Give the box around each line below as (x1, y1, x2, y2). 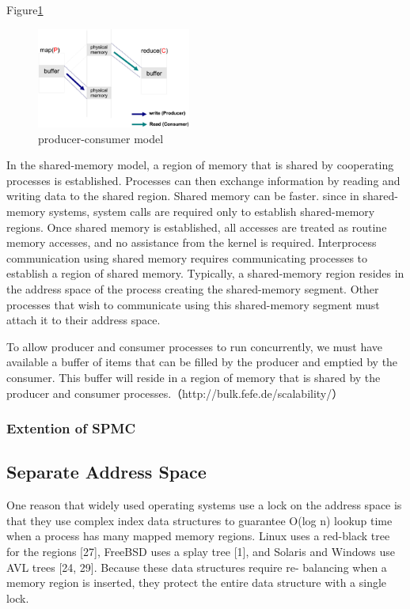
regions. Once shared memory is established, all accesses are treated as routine (6, 218, 387, 235)
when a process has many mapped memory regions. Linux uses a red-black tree (6, 528, 390, 544)
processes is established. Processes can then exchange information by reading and (6, 172, 401, 188)
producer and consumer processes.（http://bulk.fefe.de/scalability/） (6, 384, 344, 401)
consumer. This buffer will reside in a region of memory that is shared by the (6, 369, 381, 385)
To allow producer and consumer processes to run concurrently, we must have (6, 338, 383, 354)
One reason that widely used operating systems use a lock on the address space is (6, 497, 402, 513)
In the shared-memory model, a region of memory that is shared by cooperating (6, 157, 394, 173)
